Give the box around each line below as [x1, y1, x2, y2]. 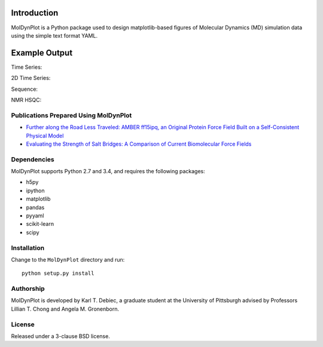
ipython [26, 187, 45, 194]
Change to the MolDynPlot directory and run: [11, 256, 125, 263]
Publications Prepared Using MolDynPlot [11, 111, 132, 119]
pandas [26, 204, 45, 211]
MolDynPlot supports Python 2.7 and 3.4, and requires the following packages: [11, 168, 206, 175]
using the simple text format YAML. [11, 32, 98, 39]
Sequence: [11, 85, 38, 93]
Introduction [11, 8, 59, 18]
